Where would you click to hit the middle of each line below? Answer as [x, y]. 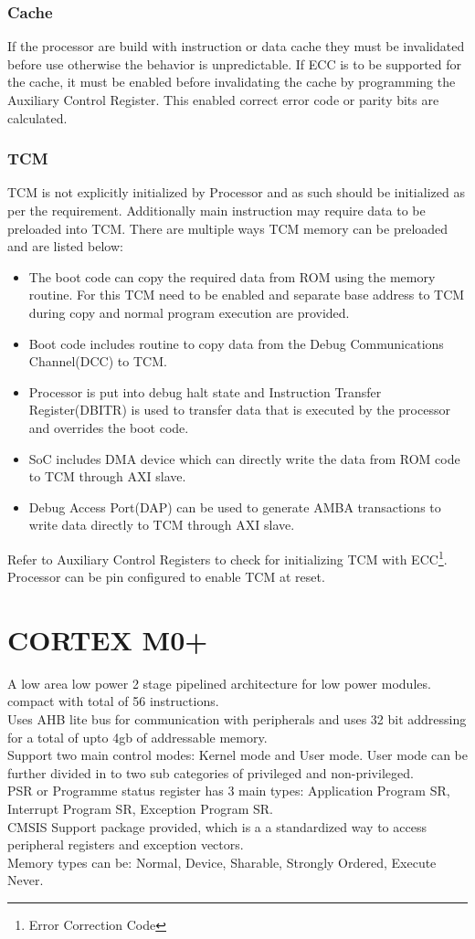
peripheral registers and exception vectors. [126, 844]
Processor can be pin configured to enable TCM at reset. [166, 577]
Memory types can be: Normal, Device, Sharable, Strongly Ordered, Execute [222, 862]
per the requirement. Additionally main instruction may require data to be [216, 210]
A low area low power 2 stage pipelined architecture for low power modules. [219, 683]
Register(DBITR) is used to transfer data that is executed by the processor [239, 410]
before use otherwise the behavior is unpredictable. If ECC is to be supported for [235, 63]
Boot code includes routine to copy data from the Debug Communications [236, 343]
